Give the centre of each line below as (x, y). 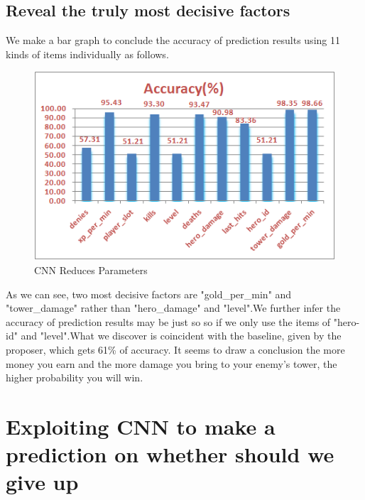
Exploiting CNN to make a (141, 426)
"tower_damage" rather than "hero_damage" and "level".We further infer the (173, 308)
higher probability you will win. (75, 377)
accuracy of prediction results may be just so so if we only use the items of (168, 321)
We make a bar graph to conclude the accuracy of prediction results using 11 (173, 40)
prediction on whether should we (170, 454)
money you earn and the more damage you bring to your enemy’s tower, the (171, 363)
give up (42, 482)
